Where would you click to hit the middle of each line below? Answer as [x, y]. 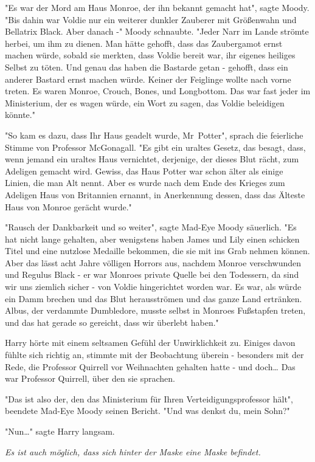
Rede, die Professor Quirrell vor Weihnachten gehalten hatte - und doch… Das [150, 366]
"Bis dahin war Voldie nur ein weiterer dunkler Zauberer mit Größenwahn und [151, 19]
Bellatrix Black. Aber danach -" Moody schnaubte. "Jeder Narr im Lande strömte [157, 31]
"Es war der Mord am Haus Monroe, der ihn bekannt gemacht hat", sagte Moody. [157, 7]
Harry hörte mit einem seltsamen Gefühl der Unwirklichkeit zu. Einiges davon [150, 343]
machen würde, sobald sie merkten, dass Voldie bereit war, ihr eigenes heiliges [150, 55]
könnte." [20, 115]
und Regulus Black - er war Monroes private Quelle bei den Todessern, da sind [152, 274]
